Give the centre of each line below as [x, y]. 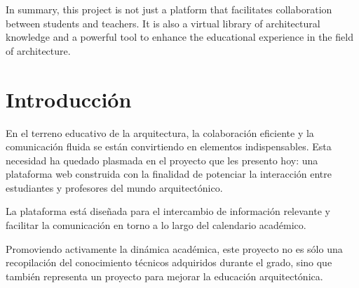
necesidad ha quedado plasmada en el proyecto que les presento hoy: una [162, 160]
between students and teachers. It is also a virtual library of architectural [163, 23]
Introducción [69, 99]
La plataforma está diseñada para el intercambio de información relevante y [168, 211]
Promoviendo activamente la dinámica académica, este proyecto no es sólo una [174, 248]
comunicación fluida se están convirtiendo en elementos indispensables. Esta [169, 146]
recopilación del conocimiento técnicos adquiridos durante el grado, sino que [169, 262]
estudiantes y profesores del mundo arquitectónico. [114, 187]
